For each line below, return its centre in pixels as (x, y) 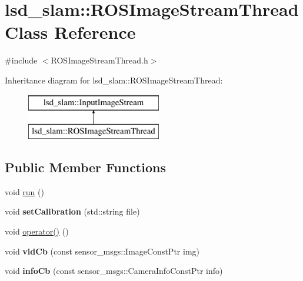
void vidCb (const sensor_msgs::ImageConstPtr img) (102, 251)
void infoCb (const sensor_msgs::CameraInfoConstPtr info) (114, 271)
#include (21, 60)
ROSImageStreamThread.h (99, 60)
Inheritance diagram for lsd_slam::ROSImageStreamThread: (114, 80)
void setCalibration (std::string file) (72, 211)
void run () (24, 191)
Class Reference (70, 32)
